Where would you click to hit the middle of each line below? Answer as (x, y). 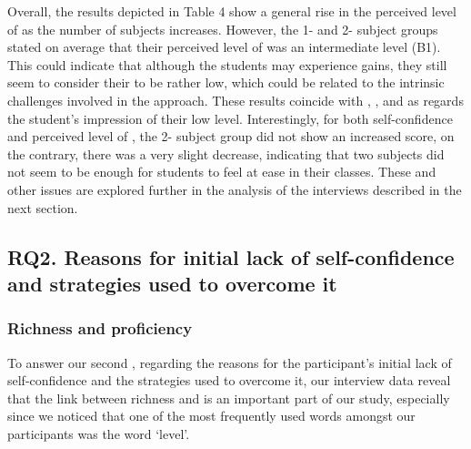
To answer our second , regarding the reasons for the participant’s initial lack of (230, 362)
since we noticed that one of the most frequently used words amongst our (211, 416)
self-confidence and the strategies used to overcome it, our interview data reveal (229, 380)
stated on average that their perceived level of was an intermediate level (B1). (224, 47)
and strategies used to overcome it (172, 283)
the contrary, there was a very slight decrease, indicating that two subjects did (226, 153)
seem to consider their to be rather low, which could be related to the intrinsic (226, 82)
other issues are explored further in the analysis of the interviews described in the (235, 189)
